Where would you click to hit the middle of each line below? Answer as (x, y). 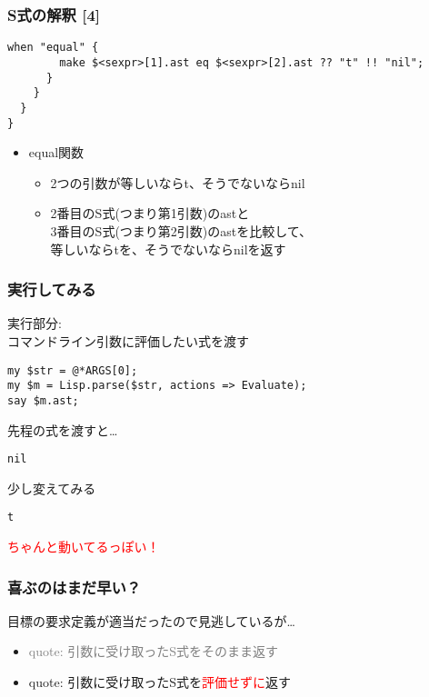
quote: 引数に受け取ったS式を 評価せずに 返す (160, 682)
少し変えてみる (52, 488)
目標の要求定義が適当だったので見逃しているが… (151, 620)
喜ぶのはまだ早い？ (75, 587)
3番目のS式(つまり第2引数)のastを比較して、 (181, 230)
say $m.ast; (43, 400)
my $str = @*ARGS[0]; (73, 370)
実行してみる (52, 289)
